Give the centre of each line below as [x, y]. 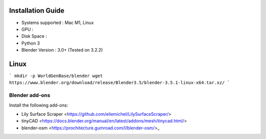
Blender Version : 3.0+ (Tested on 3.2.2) [62, 50]
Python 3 [31, 43]
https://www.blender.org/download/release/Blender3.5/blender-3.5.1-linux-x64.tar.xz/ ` [119, 83]
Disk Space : [34, 36]
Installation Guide [37, 11]
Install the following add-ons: [39, 105]
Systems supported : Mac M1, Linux [58, 23]
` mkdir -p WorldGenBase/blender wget [56, 76]
